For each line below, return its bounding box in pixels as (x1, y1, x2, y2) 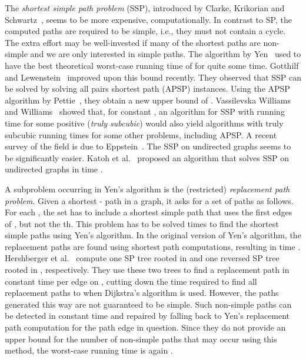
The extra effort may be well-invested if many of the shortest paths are (5, 36, 261, 48)
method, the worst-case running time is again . (5, 344, 173, 356)
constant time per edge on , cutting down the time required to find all (5, 275, 257, 287)
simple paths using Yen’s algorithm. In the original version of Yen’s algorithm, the (5, 229, 301, 241)
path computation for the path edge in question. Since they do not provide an (5, 321, 286, 334)
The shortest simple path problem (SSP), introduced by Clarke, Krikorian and (5, 2, 285, 14)
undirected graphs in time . (5, 163, 103, 175)
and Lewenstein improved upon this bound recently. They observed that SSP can (5, 71, 301, 83)
